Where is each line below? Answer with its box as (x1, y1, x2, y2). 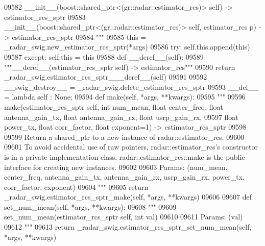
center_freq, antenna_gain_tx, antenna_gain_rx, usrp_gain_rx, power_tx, (4, 171, 245, 182)
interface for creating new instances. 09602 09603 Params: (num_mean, (4, 161, 228, 172)
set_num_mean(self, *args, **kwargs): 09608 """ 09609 (4, 201, 177, 212)
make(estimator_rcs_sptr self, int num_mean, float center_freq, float (4, 101, 224, 112)
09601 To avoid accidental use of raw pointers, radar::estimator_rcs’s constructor (4, 141, 258, 152)
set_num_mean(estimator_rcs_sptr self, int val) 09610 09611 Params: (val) (4, 211, 243, 222)
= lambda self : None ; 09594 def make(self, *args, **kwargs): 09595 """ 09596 (4, 91, 246, 102)
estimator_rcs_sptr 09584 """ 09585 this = (12, 31, 147, 42)
